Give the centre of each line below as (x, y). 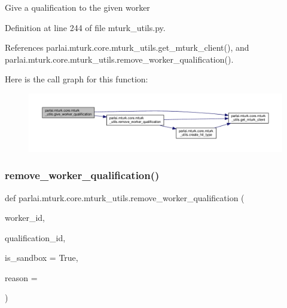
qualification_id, (35, 237)
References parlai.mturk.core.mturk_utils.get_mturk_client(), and (127, 47)
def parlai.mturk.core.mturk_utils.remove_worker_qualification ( (125, 197)
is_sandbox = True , (42, 258)
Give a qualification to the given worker (77, 7)
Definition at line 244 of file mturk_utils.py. (85, 27)
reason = (21, 277)
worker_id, (25, 218)
